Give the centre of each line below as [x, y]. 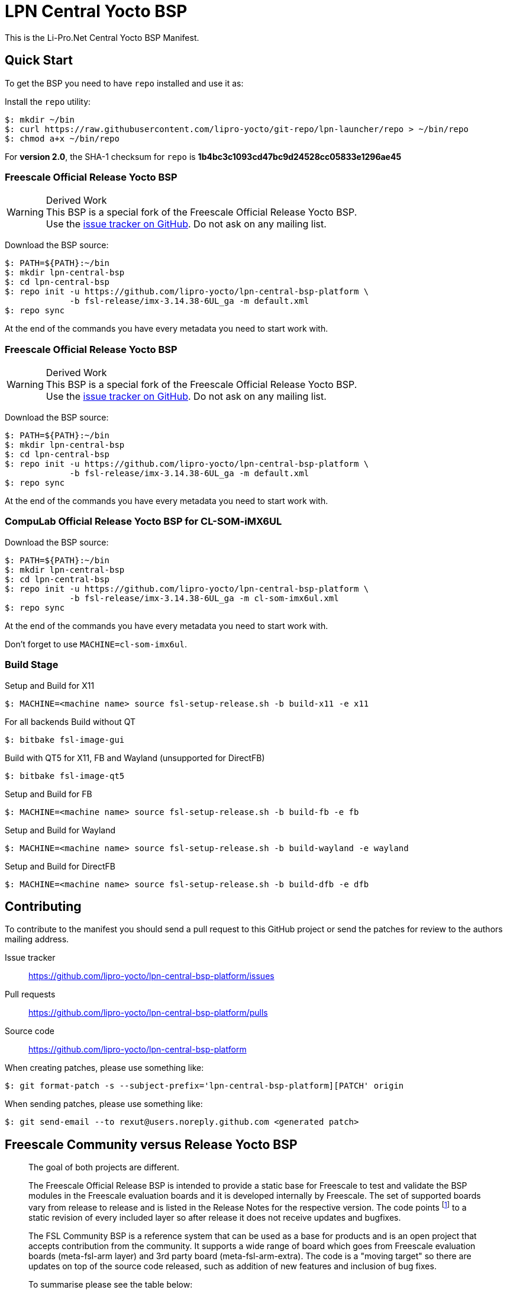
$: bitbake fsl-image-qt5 [65, 776]
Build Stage [32, 665]
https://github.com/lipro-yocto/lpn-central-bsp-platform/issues [151, 976]
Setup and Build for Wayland [60, 830]
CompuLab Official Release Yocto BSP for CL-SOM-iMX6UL [143, 522]
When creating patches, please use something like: [104, 1068]
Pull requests [30, 994]
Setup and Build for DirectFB [60, 866]
